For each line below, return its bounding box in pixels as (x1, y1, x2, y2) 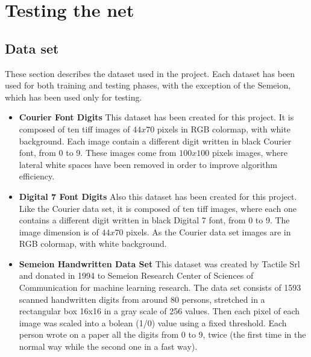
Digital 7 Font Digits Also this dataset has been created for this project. (19, 190, 297, 202)
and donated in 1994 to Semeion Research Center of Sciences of (19, 269, 254, 282)
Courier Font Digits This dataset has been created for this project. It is (19, 111, 294, 123)
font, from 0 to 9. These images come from (19, 146, 177, 159)
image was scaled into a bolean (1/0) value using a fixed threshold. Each (19, 316, 287, 329)
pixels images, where (212, 146, 287, 159)
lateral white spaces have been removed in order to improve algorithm (19, 158, 277, 170)
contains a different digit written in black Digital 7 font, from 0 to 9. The (19, 214, 290, 226)
